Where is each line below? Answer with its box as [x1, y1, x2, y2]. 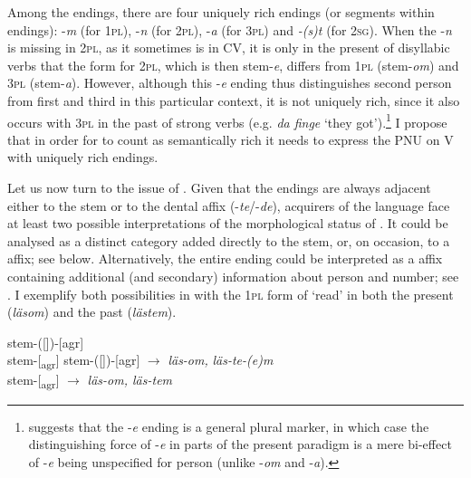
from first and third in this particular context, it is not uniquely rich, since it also [7, 91, 460, 110]
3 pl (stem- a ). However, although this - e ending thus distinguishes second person [7, 73, 452, 92]
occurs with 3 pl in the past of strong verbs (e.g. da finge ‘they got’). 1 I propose [7, 110, 447, 131]
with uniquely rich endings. [7, 148, 159, 167]
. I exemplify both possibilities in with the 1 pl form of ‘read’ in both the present [7, 284, 454, 303]
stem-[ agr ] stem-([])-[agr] [7, 350, 140, 372]
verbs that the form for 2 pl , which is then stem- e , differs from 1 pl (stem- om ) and [7, 55, 459, 74]
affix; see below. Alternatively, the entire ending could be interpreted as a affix [7, 249, 443, 268]
